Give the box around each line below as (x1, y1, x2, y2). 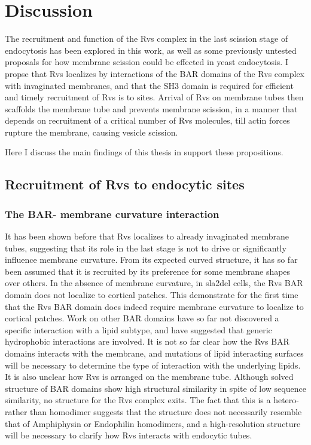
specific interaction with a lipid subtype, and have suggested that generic (5, 323, 272, 336)
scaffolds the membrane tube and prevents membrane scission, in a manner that (5, 102, 298, 115)
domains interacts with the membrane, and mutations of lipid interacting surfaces (5, 347, 304, 359)
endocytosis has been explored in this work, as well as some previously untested (5, 44, 297, 56)
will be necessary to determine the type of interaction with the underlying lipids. (5, 358, 301, 371)
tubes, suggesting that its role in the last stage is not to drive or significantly (5, 241, 286, 254)
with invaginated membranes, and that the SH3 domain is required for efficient (5, 79, 294, 91)
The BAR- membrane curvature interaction (5, 206, 219, 221)
